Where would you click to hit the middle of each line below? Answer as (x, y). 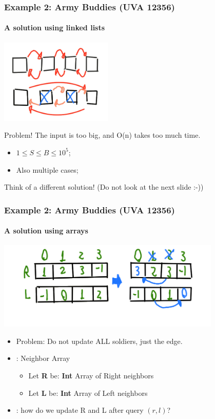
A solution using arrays (46, 231)
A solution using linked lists (55, 28)
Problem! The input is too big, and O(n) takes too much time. (102, 135)
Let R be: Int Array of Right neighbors (91, 376)
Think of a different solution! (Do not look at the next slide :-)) (104, 187)
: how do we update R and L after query (80, 410)
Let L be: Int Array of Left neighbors (88, 393)
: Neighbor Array (43, 358)
